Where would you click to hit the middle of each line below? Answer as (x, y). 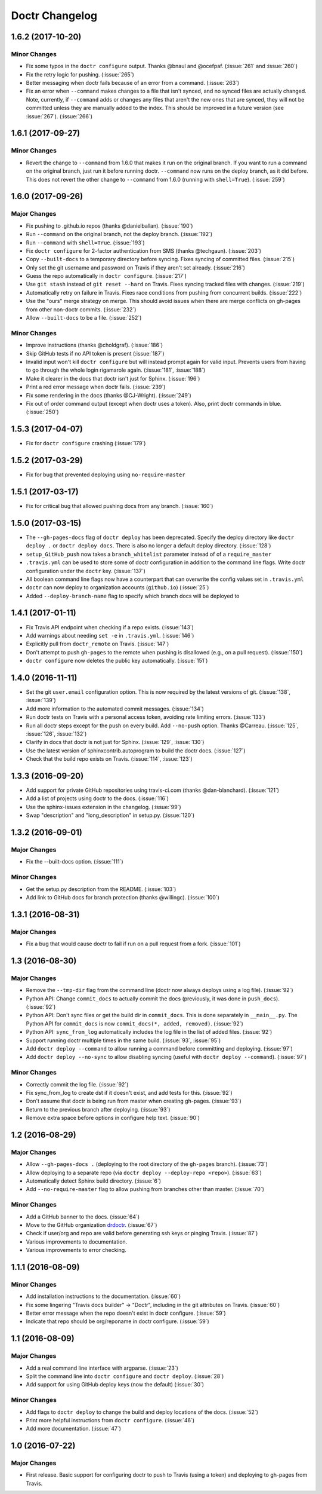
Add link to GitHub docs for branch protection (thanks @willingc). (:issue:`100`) (123, 897)
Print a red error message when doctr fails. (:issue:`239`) (96, 387)
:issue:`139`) (41, 700)
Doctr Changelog (54, 16)
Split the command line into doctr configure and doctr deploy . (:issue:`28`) (125, 1376)
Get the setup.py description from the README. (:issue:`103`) (101, 889)
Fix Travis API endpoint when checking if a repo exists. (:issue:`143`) (110, 627)
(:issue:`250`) (42, 412)
